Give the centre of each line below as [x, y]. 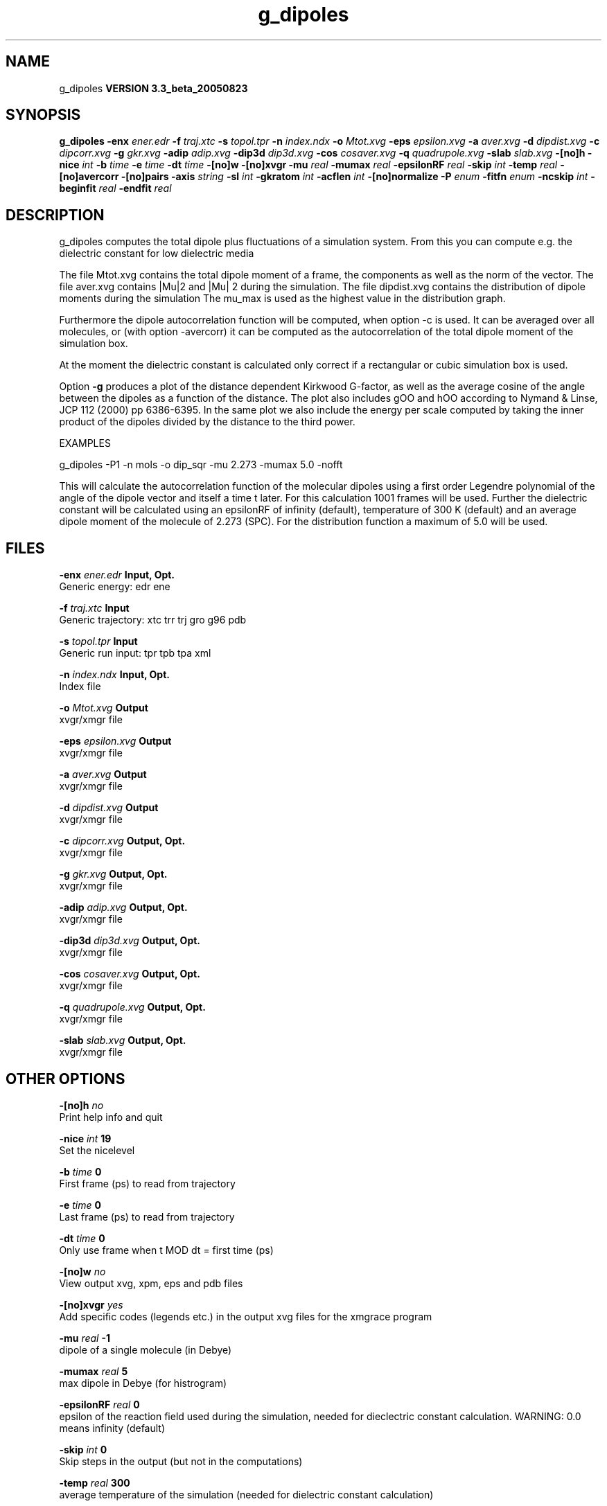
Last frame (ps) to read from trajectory [147, 1216]
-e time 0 [80, 1205]
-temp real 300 [95, 1482]
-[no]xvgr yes [91, 1304]
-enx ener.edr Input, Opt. [117, 575]
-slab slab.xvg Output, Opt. [123, 1040]
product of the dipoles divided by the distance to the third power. [207, 422]
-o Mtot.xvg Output [104, 708]
